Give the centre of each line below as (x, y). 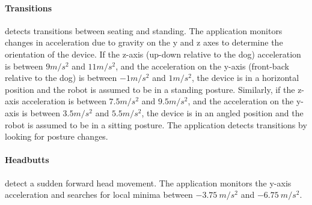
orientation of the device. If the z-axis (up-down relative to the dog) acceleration (153, 54)
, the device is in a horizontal (245, 78)
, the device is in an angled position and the (222, 112)
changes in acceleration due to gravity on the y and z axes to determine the (144, 42)
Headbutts (27, 160)
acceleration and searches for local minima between (99, 195)
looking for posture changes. (57, 136)
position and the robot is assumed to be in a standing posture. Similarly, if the (150, 89)
